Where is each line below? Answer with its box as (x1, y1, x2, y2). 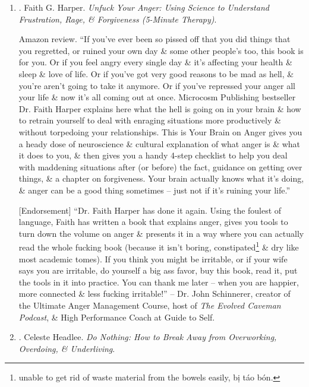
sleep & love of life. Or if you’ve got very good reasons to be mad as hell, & (18, 67, 294, 80)
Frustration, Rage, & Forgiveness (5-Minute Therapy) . (18, 12, 217, 25)
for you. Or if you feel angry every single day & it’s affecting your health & (18, 56, 292, 68)
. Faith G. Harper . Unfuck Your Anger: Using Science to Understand (18, 1, 269, 13)
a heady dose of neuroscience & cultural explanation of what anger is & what (18, 137, 301, 150)
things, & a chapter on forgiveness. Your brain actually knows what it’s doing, (18, 172, 304, 185)
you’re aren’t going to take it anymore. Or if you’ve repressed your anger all (18, 79, 295, 91)
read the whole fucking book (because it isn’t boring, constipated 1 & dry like (18, 239, 299, 253)
